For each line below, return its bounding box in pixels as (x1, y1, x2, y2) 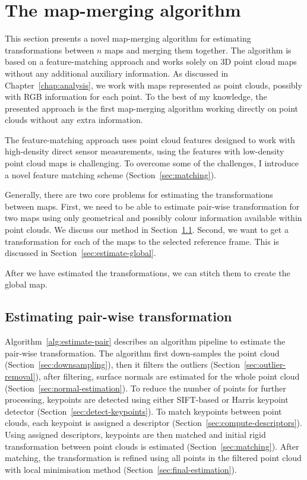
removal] (5, 370, 36, 382)
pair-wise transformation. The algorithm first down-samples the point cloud (5, 346, 280, 359)
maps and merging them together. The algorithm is (105, 43, 292, 56)
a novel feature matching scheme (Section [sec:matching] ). (5, 168, 217, 181)
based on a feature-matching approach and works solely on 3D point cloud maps (5, 55, 297, 68)
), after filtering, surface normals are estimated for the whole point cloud (35, 370, 300, 382)
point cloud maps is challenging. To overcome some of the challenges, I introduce (5, 157, 299, 169)
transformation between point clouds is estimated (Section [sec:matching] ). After (5, 440, 299, 452)
